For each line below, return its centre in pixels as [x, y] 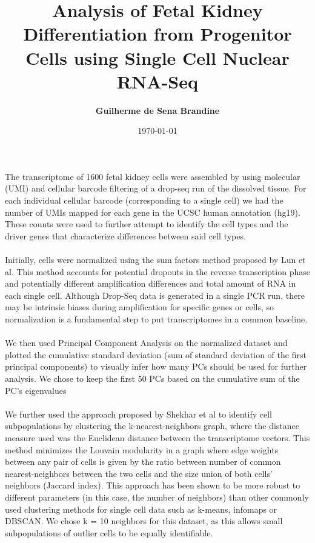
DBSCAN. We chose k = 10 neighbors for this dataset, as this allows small [144, 521]
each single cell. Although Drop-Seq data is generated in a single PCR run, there [155, 295]
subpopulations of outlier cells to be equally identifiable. [109, 532]
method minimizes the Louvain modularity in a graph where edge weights [142, 449]
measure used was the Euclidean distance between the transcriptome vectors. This [157, 437]
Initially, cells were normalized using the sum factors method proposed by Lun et [155, 260]
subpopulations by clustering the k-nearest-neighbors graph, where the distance [152, 426]
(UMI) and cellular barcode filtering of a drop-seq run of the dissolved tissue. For [156, 188]
